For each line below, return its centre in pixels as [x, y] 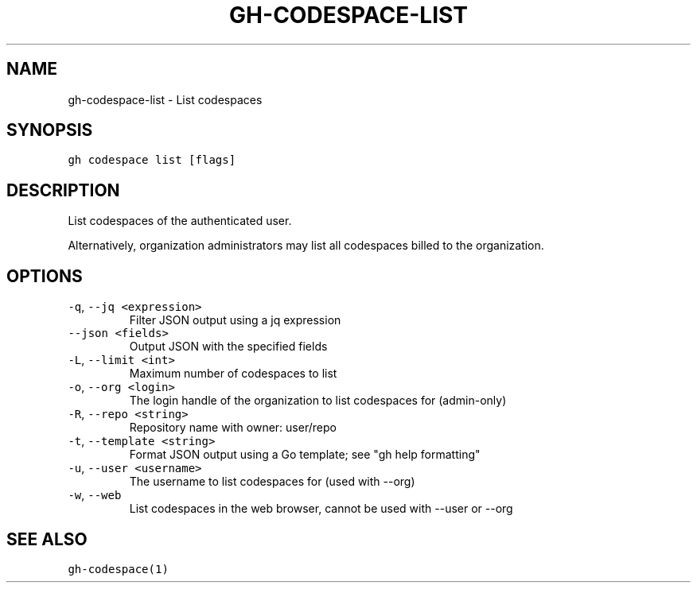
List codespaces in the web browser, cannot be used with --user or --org [321, 509]
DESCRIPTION [63, 190]
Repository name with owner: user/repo [233, 428]
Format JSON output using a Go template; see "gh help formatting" [305, 455]
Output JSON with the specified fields [228, 347]
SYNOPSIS [50, 130]
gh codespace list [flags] [152, 160]
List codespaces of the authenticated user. [180, 221]
